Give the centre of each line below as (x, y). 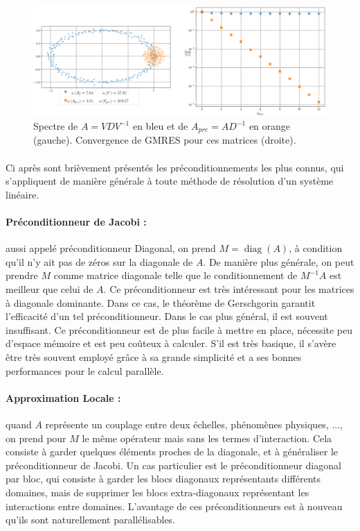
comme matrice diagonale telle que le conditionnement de (175, 275)
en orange (270, 126)
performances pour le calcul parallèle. (85, 370)
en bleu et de (160, 126)
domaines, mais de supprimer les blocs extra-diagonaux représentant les (157, 492)
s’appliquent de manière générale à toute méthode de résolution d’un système (170, 181)
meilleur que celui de (49, 289)
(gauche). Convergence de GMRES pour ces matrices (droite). (165, 140)
